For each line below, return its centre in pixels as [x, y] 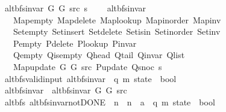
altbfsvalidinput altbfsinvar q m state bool [90, 78]
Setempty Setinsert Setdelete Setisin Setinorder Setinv [117, 31]
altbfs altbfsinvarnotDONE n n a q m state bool [110, 102]
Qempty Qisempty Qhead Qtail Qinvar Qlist [99, 55]
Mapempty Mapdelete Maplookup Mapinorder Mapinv [117, 19]
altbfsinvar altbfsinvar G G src [66, 90]
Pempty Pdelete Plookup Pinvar [75, 43]
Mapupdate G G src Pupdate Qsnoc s [87, 66]
